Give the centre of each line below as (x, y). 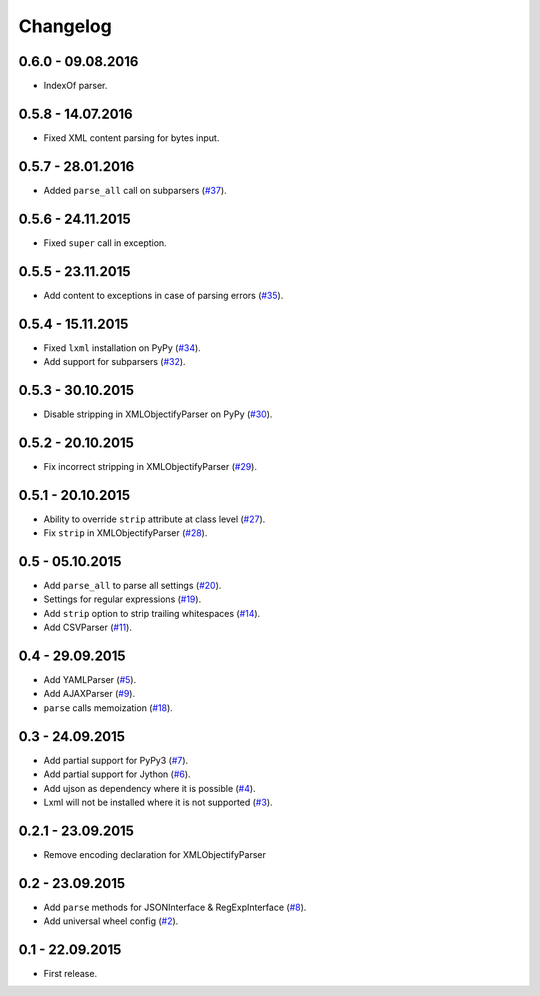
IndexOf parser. (75, 86)
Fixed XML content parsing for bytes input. (131, 137)
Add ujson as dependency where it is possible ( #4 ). (149, 788)
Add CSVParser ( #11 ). (87, 627)
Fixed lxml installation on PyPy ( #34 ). (122, 347)
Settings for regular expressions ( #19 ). (122, 599)
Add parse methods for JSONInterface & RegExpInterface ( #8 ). (175, 907)
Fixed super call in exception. (105, 242)
